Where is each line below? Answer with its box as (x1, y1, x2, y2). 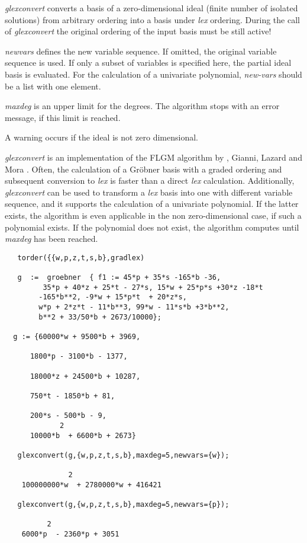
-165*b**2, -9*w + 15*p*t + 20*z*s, (38, 293, 187, 302)
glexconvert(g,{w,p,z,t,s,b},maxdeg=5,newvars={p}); (17, 500, 230, 509)
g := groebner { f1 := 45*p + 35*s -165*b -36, (17, 273, 221, 282)
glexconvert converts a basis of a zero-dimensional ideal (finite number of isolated (5, 2, 298, 14)
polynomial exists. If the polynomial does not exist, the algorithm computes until (5, 221, 299, 233)
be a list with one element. (5, 79, 101, 92)
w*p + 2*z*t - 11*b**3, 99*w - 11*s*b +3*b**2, (38, 302, 230, 311)
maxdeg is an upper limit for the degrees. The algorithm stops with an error (5, 100, 280, 112)
